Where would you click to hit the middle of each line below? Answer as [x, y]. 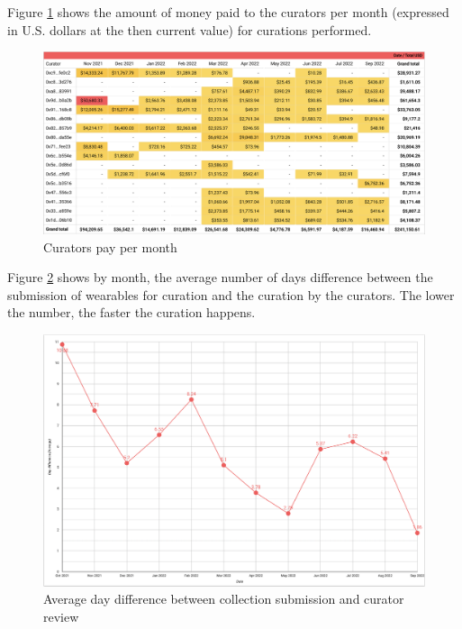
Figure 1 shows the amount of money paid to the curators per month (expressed [228, 12]
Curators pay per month [110, 246]
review [61, 616]
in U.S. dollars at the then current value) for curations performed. [190, 29]
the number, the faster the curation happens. [131, 312]
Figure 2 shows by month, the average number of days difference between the [220, 277]
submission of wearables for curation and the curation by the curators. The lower [231, 294]
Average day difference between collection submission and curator [224, 599]
